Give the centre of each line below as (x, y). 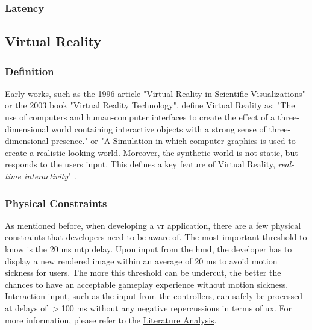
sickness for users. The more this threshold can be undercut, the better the (143, 272)
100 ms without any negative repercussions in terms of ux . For (176, 307)
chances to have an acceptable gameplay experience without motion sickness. (147, 284)
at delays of (26, 307)
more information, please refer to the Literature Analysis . (111, 319)
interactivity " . (50, 176)
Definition (30, 71)
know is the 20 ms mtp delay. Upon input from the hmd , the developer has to (148, 249)
